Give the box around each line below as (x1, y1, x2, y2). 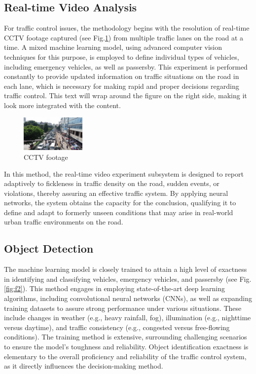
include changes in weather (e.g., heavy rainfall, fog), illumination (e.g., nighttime (4, 312, 251, 323)
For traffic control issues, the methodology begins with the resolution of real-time (4, 23, 250, 33)
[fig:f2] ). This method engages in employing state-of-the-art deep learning (4, 283, 225, 294)
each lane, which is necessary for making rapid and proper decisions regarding (4, 80, 239, 91)
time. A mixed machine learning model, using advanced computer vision (4, 42, 222, 52)
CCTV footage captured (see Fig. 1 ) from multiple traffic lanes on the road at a (4, 32, 244, 42)
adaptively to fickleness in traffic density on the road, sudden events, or (4, 178, 219, 188)
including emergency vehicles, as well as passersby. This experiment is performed (4, 61, 248, 72)
